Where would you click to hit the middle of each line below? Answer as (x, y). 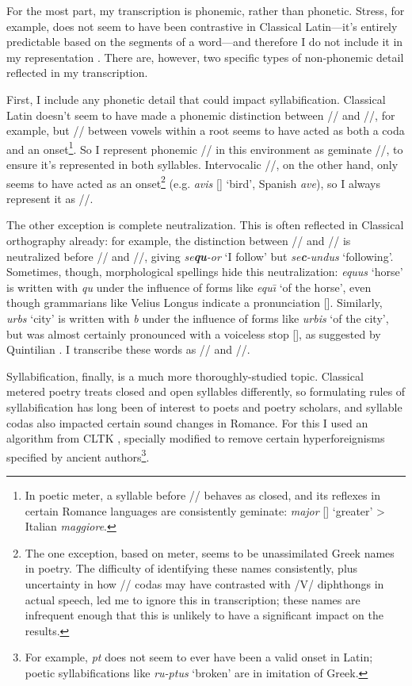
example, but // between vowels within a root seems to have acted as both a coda (206, 130)
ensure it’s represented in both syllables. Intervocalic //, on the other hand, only (202, 164)
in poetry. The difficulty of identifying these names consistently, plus (191, 568)
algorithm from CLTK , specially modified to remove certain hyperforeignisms (196, 438)
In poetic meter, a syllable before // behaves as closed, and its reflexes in (202, 495)
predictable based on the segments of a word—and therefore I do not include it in (205, 42)
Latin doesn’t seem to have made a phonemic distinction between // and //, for (201, 115)
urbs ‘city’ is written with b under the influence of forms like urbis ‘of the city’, (198, 318)
